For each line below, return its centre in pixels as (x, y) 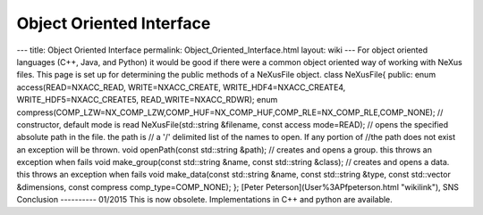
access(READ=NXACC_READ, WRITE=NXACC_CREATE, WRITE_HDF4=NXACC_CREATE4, (181, 87)
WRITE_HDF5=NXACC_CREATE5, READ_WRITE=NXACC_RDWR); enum (147, 100)
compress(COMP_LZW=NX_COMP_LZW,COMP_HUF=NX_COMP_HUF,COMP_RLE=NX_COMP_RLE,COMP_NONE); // (230, 112)
